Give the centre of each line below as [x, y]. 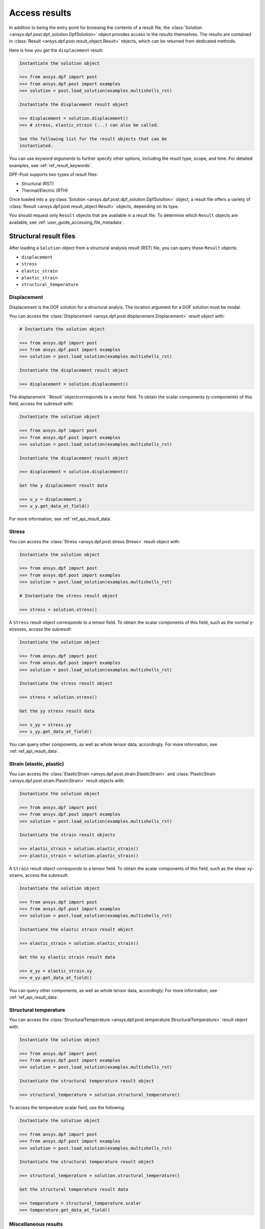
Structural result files [42, 236]
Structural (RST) [38, 183]
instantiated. [36, 146]
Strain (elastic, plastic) [37, 764]
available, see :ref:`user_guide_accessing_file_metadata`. [67, 222]
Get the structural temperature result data [74, 1189]
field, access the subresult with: [41, 404]
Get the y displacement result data [64, 486]
